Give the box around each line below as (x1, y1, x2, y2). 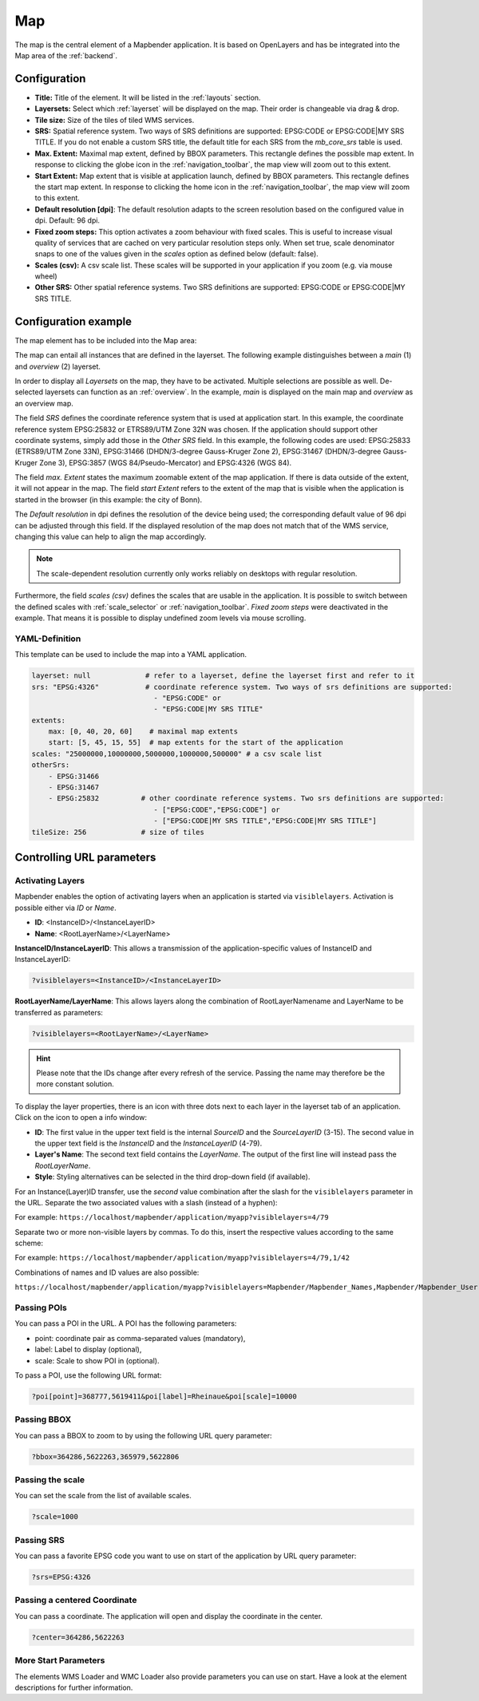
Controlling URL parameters (14, 850, 156, 864)
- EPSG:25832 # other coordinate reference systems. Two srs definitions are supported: (48, 794, 445, 803)
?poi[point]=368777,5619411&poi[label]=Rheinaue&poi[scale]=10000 (31, 1391, 297, 1401)
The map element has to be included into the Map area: (14, 335, 197, 345)
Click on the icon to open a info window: (14, 1113, 148, 1122)
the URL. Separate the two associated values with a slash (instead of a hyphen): (14, 1197, 278, 1207)
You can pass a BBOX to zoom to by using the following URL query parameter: (14, 1430, 272, 1440)
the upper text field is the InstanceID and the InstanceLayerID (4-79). (34, 1138, 263, 1148)
